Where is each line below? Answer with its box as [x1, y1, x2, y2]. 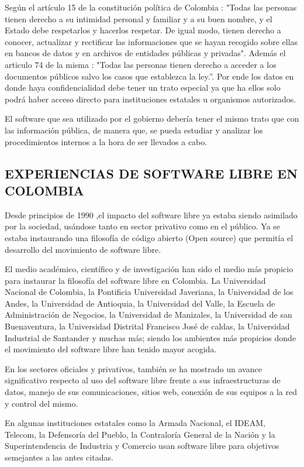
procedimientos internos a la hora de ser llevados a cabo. [5, 135, 208, 147]
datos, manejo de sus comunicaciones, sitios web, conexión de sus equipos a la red [5, 386, 298, 398]
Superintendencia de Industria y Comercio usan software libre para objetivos [5, 439, 279, 452]
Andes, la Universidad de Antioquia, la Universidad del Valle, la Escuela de [5, 297, 275, 309]
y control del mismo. [5, 397, 78, 409]
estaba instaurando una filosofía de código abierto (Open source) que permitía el [5, 231, 293, 243]
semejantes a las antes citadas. [5, 451, 113, 463]
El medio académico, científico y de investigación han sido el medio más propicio [5, 263, 293, 275]
